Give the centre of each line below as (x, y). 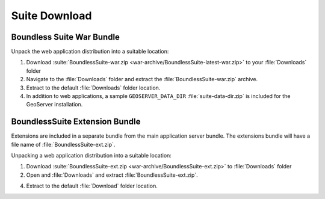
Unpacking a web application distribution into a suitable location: (91, 156)
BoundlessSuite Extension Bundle (76, 122)
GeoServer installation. (54, 105)
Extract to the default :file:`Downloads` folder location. (93, 88)
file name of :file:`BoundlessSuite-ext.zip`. (63, 144)
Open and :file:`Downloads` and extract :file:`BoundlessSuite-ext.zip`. (112, 175)
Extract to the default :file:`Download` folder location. (92, 186)
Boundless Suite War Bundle (66, 37)
